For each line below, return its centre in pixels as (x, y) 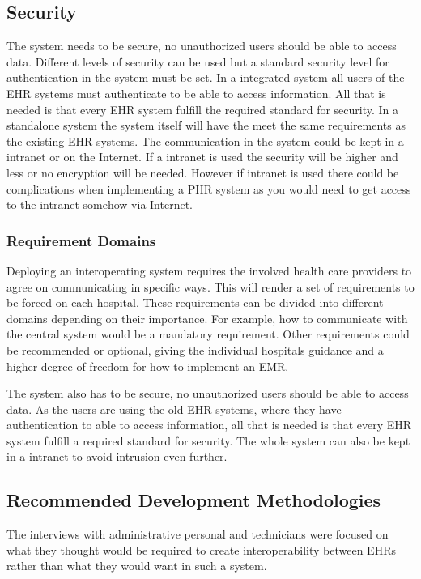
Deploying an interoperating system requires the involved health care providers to (209, 270)
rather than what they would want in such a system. (137, 566)
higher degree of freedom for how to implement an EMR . (148, 366)
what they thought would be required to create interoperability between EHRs (201, 549)
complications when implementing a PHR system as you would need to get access (209, 188)
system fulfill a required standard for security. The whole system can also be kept (208, 440)
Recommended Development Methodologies (194, 500)
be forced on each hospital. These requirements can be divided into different (195, 302)
